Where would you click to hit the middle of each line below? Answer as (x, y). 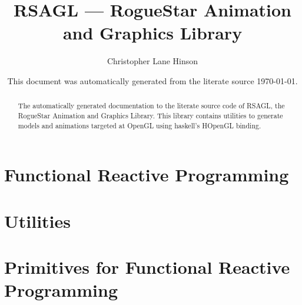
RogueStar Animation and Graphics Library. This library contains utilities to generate (150, 115)
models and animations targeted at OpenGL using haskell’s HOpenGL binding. (140, 125)
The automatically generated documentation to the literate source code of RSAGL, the (151, 106)
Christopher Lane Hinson (152, 61)
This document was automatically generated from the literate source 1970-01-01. (152, 80)
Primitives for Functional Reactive (147, 267)
